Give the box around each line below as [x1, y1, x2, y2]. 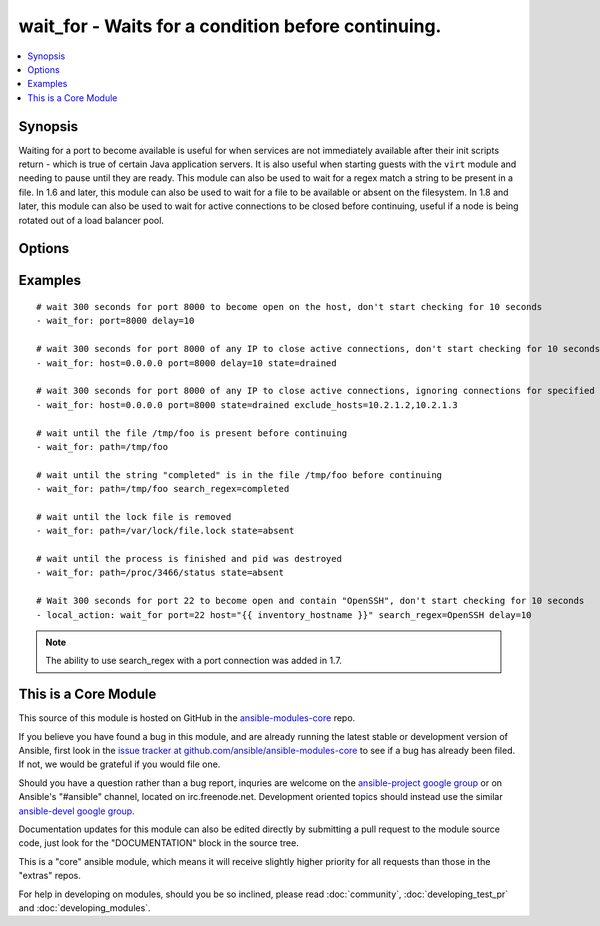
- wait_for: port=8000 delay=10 [36, 315, 195, 327]
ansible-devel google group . [18, 805, 135, 817]
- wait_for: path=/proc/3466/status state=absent [36, 567, 285, 579]
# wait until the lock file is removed [36, 511, 232, 522]
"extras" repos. [18, 870, 82, 882]
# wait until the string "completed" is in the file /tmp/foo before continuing [36, 469, 443, 480]
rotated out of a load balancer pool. [18, 214, 165, 226]
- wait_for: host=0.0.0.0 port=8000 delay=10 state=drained [36, 357, 337, 369]
